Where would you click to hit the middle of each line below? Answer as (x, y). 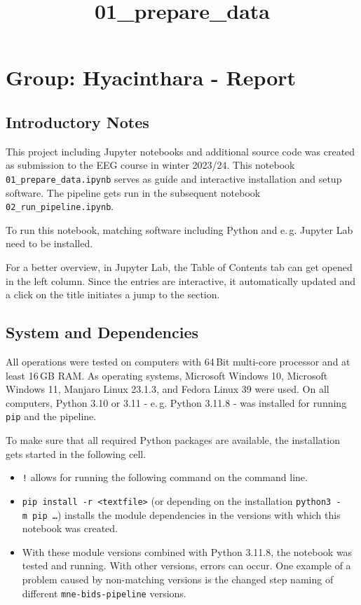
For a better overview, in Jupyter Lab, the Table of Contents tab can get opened (179, 267)
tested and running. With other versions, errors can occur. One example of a (186, 565)
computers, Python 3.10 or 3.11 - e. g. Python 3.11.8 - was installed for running (176, 402)
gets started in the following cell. (76, 453)
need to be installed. (49, 243)
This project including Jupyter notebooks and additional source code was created (180, 151)
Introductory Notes (77, 121)
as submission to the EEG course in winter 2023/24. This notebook (150, 165)
